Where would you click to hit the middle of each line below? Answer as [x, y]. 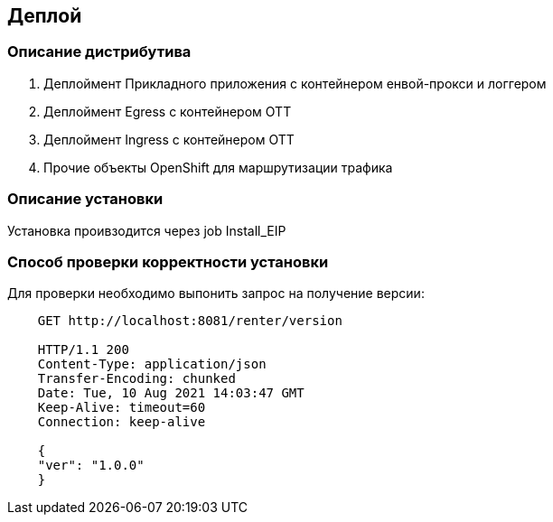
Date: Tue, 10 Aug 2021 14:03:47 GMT [171, 393]
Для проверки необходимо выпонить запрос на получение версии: [216, 294]
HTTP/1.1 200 [83, 350]
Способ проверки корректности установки [168, 261]
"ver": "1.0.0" [91, 466]
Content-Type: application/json [152, 364]
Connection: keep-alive [122, 422]
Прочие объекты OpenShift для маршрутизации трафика [218, 167]
